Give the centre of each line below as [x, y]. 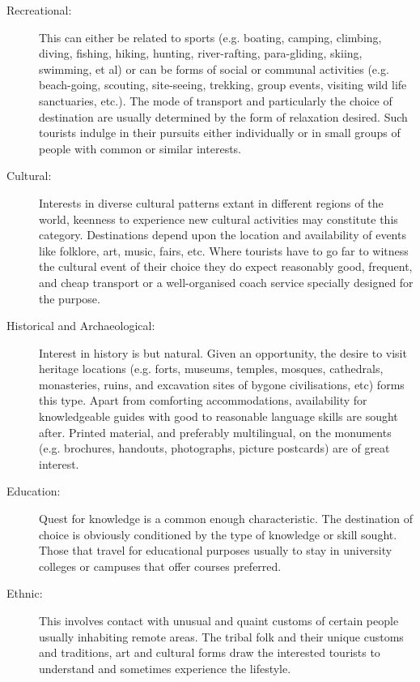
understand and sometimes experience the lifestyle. [165, 668]
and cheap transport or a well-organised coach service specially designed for [226, 282]
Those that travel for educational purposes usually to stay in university [216, 550]
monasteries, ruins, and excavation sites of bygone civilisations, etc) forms [222, 384]
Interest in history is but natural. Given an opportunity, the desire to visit [223, 352]
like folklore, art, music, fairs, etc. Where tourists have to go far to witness [224, 250]
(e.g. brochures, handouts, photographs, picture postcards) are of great [214, 448]
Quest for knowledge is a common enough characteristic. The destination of [226, 519]
